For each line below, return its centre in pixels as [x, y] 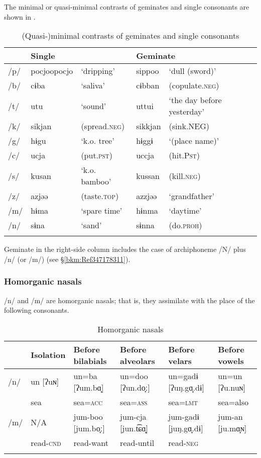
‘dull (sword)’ [192, 71]
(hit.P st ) [184, 155]
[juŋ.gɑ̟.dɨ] [186, 428]
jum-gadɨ [184, 416]
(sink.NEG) [189, 126]
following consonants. [37, 310]
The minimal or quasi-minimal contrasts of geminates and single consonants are [127, 7]
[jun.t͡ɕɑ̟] [134, 428]
